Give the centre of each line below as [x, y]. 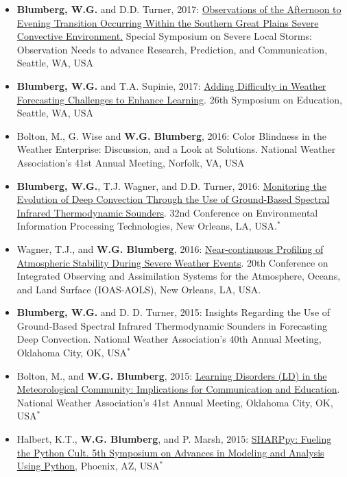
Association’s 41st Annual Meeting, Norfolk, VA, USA [131, 162]
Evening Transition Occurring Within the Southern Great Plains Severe [168, 22]
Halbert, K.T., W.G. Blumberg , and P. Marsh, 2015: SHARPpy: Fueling [174, 439]
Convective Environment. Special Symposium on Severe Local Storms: [164, 36]
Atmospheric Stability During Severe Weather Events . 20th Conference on [172, 262]
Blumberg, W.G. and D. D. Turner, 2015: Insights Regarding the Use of [173, 312]
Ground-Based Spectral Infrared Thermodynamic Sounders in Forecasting [172, 325]
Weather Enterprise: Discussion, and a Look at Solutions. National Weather [176, 149]
